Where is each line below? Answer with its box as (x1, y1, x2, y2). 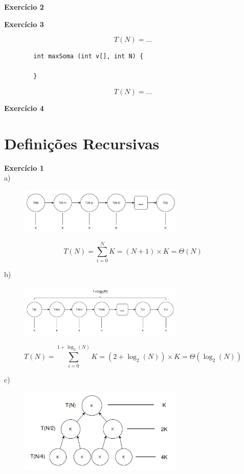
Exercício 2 (4, 2, 44, 12)
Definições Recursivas (4, 132, 160, 153)
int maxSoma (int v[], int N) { (33, 53, 144, 60)
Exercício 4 (4, 102, 44, 113)
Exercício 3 (4, 18, 44, 29)
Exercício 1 (4, 162, 44, 173)
